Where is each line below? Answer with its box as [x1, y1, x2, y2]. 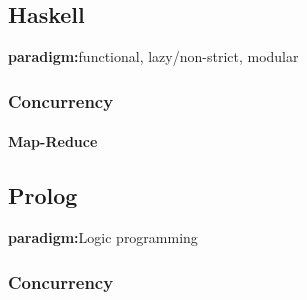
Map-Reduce [8, 131, 98, 152]
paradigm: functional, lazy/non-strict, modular [8, 46, 299, 67]
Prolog [8, 180, 78, 211]
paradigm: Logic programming [8, 227, 198, 248]
